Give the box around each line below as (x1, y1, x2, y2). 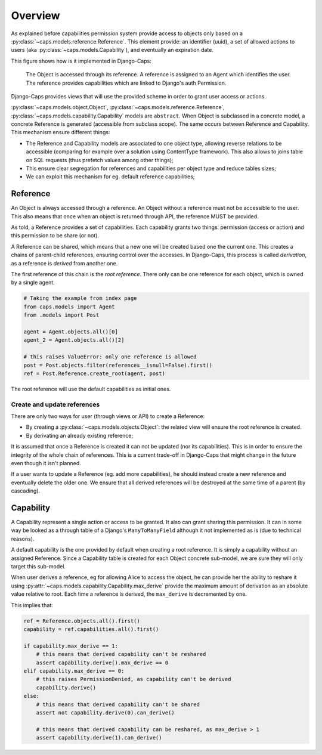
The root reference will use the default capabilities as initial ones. (11, 385, 171, 392)
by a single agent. (11, 279, 55, 286)
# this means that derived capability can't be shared (36, 701, 200, 708)
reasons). (11, 535, 35, 542)
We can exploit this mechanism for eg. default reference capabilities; (26, 173, 195, 180)
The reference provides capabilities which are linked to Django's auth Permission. (26, 79, 227, 86)
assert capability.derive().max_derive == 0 (36, 659, 169, 666)
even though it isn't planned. (11, 460, 81, 467)
